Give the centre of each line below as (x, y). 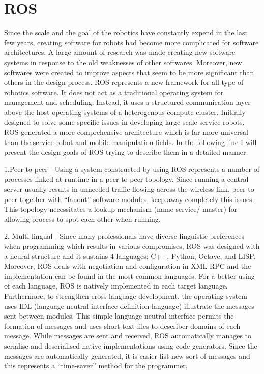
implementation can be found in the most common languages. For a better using (129, 276)
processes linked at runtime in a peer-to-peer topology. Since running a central (126, 179)
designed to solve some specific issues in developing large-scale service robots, (124, 122)
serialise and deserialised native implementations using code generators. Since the (131, 345)
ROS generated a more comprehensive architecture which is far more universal (126, 132)
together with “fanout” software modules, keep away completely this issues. (137, 199)
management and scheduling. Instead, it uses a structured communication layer (127, 102)
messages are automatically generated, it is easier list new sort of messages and (127, 355)
